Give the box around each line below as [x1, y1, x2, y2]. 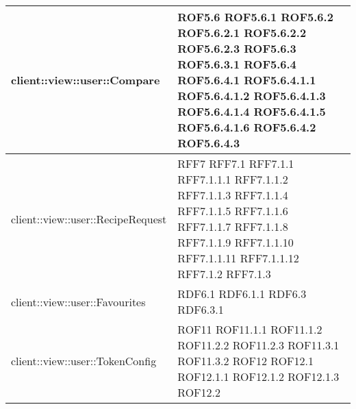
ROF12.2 [177, 384, 221, 400]
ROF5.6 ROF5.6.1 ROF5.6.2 [177, 9, 333, 25]
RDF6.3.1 [177, 301, 224, 317]
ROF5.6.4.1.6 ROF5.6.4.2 [177, 119, 316, 135]
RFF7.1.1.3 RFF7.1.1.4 [177, 187, 288, 203]
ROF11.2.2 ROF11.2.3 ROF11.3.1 [177, 337, 340, 353]
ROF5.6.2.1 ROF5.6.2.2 [177, 25, 307, 40]
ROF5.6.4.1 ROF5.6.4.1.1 [177, 72, 316, 88]
